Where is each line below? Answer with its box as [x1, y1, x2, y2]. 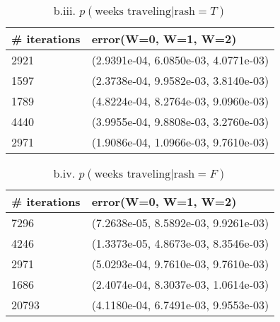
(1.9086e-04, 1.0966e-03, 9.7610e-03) [91, 134, 269, 150]
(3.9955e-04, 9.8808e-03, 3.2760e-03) [91, 113, 269, 130]
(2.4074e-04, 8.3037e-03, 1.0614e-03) [91, 276, 269, 292]
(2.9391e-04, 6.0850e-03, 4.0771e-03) [91, 52, 269, 68]
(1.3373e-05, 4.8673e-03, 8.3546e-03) [91, 235, 269, 251]
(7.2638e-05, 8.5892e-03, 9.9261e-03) [91, 214, 269, 231]
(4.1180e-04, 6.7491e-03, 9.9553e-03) [91, 297, 269, 313]
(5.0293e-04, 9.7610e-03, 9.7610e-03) [91, 255, 269, 272]
